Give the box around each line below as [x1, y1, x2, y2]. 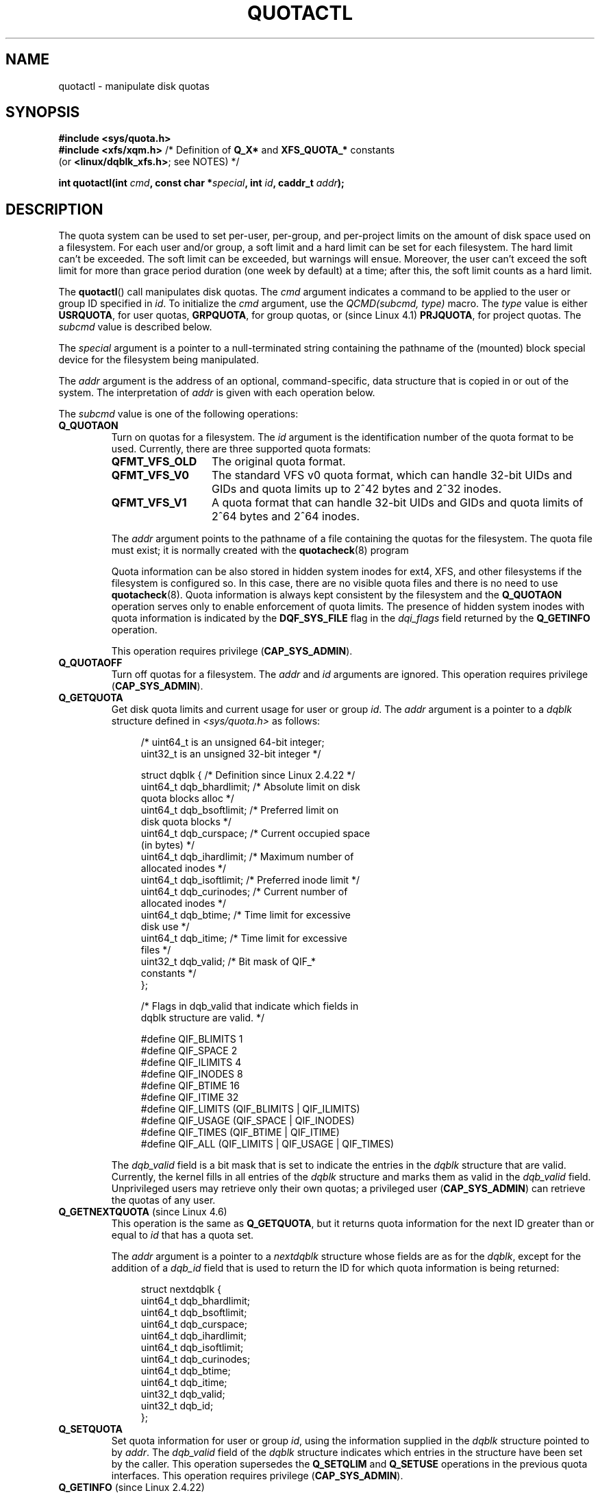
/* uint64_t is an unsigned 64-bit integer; [140, 736, 325, 749]
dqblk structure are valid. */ [140, 1012, 265, 1024]
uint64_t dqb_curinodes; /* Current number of [140, 886, 348, 898]
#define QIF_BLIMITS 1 [140, 1033, 243, 1045]
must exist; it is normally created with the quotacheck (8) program [111, 544, 409, 557]
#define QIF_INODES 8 [140, 1068, 243, 1080]
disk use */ [140, 921, 190, 933]
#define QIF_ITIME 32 [140, 1091, 239, 1104]
